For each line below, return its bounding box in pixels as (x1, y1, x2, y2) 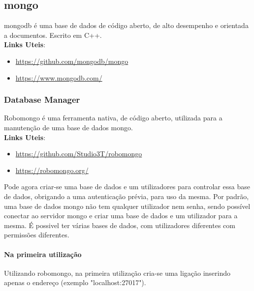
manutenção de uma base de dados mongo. (4, 122, 133, 132)
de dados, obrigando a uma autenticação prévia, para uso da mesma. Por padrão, (4, 191, 249, 201)
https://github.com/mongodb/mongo (15, 56, 128, 66)
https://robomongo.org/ (15, 165, 89, 175)
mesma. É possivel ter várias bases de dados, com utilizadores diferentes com (4, 220, 235, 230)
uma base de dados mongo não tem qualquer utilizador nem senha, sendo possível (4, 201, 251, 211)
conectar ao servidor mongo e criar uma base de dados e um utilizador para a (4, 210, 238, 221)
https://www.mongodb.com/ (15, 72, 102, 83)
